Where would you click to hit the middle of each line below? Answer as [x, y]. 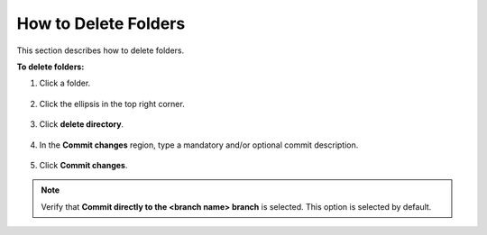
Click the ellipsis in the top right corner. [112, 104]
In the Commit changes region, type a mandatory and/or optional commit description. [199, 145]
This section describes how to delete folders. [101, 50]
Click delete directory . [82, 124]
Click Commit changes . [83, 165]
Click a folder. [65, 83]
